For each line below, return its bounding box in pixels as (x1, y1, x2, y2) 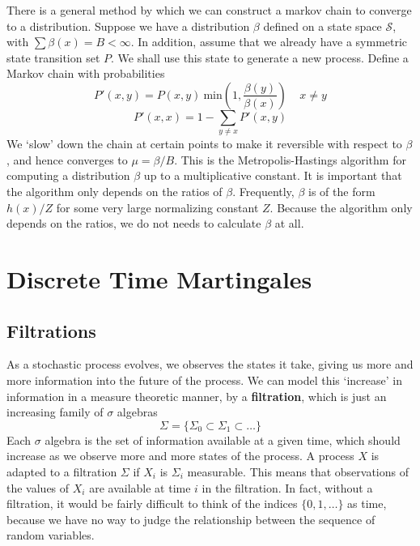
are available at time (89, 479, 191, 496)
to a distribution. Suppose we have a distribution (6, 17, 250, 34)
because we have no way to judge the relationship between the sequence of (6, 510, 375, 527)
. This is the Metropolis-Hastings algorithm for (174, 151, 406, 168)
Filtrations (6, 318, 96, 343)
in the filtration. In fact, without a (202, 479, 373, 496)
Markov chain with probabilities (6, 65, 165, 82)
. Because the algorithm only (269, 198, 413, 215)
